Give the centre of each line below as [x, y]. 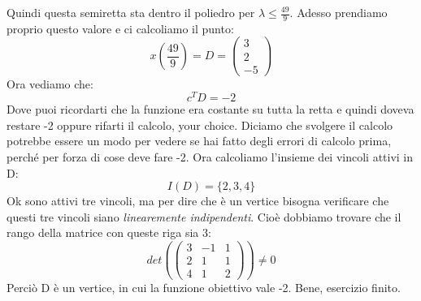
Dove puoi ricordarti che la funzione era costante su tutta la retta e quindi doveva [210, 109]
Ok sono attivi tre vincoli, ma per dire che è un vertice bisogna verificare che [198, 201]
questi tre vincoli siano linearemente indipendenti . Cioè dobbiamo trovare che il [204, 216]
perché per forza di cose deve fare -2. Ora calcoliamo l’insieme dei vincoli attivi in [210, 157]
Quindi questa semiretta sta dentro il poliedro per [131, 12]
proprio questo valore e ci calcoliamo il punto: [120, 28]
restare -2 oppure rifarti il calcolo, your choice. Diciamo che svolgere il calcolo [200, 125]
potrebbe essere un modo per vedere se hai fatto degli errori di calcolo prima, [199, 141]
